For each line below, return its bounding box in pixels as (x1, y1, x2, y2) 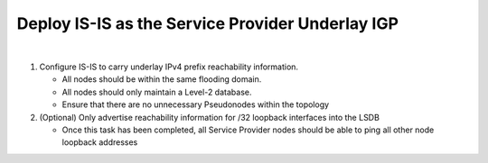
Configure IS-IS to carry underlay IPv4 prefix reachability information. (39, 61, 298, 72)
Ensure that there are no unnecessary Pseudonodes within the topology (61, 99, 330, 110)
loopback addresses (61, 137, 138, 148)
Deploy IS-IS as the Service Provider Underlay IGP (16, 14, 399, 33)
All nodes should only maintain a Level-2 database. (61, 86, 252, 97)
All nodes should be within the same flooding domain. (61, 74, 262, 85)
